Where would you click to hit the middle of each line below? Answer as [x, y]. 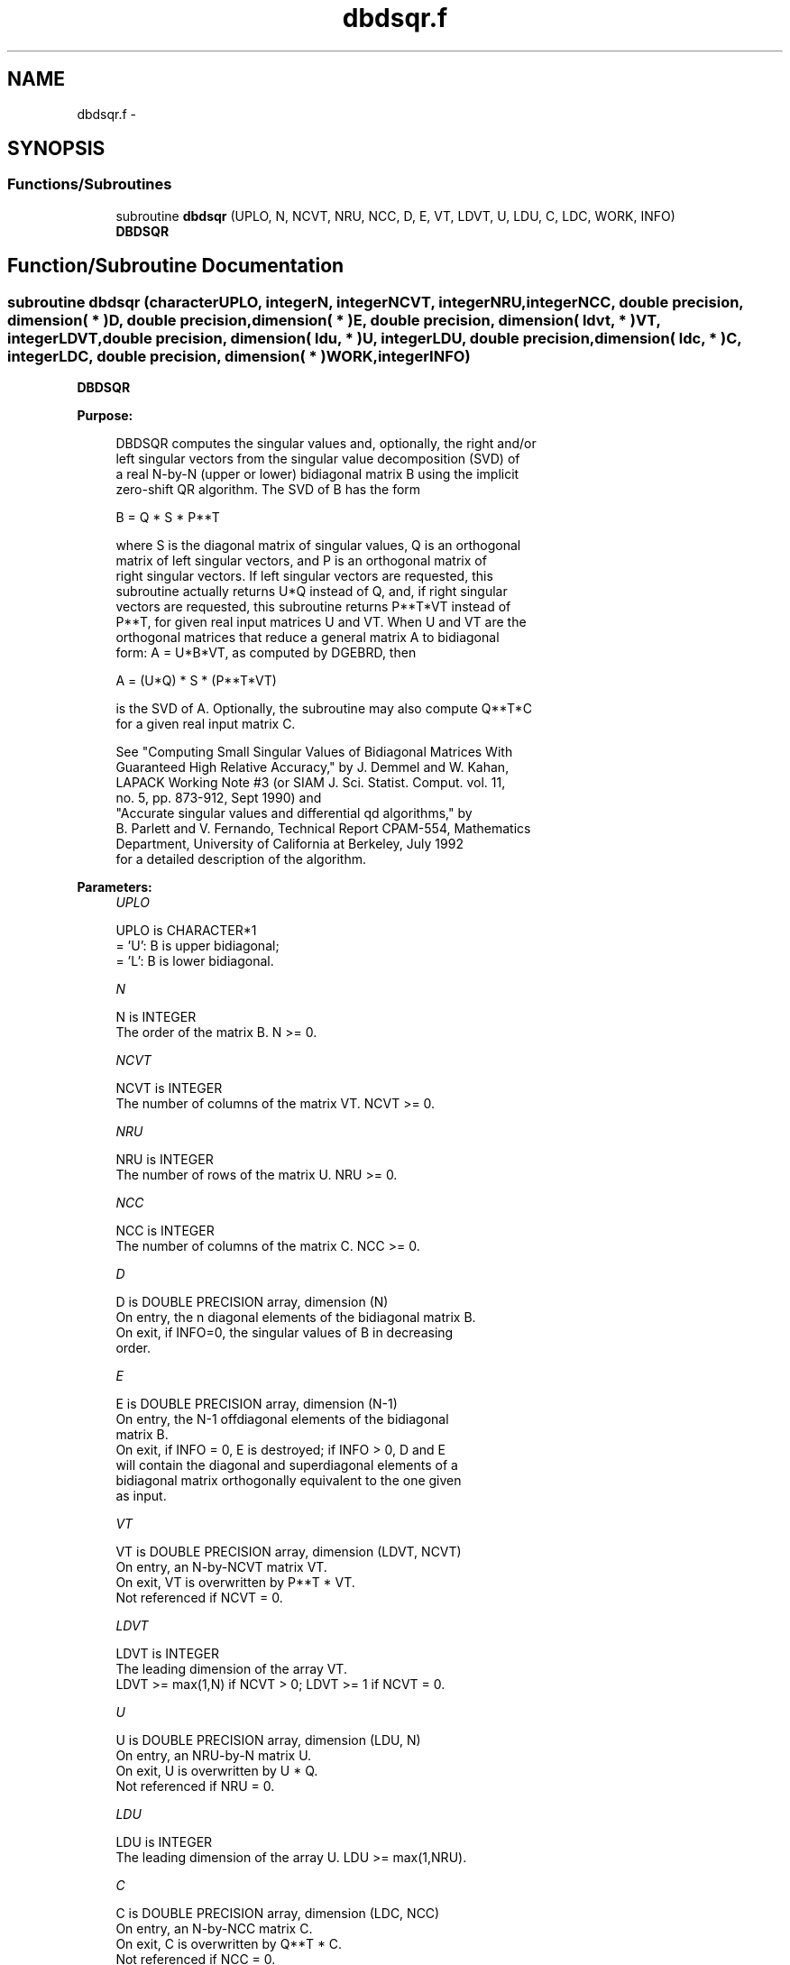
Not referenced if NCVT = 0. [199, 1598]
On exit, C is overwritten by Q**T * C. [229, 1944]
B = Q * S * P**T [168, 518]
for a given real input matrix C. [206, 724]
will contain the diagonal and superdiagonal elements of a [287, 1465]
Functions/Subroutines [90, 184]
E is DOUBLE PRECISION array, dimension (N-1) [257, 1404]
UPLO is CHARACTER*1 [186, 931]
